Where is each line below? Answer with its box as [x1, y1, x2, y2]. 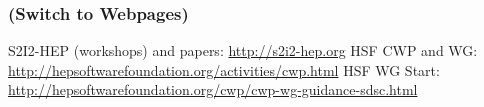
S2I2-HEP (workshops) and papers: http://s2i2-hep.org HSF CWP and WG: [8, 40, 478, 61]
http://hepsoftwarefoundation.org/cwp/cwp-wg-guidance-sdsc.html [8, 79, 418, 100]
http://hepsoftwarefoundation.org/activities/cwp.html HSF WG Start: [8, 59, 440, 80]
